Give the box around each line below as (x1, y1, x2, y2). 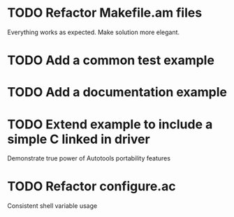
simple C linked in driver (7, 131, 150, 147)
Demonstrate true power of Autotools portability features (7, 154, 171, 163)
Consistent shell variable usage (7, 202, 98, 210)
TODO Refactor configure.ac (7, 179, 176, 195)
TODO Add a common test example (7, 52, 215, 68)
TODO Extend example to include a (7, 117, 213, 132)
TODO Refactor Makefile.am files (7, 5, 203, 21)
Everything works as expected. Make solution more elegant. (7, 28, 180, 36)
